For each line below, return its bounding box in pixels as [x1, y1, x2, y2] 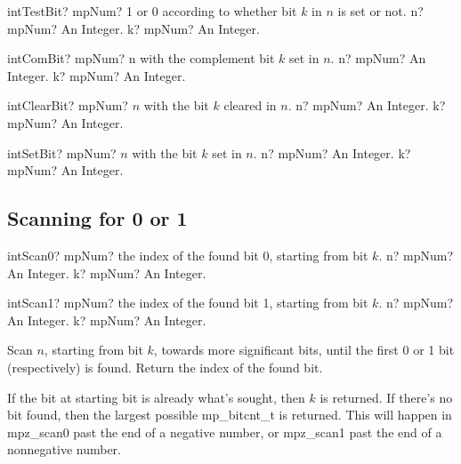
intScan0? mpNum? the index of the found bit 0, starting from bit [7, 245, 368, 264]
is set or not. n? [337, 2, 424, 20]
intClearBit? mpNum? [7, 96, 128, 115]
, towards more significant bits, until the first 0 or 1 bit [153, 340, 455, 359]
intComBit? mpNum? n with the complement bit [7, 49, 275, 68]
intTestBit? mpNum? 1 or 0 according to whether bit [7, 2, 297, 20]
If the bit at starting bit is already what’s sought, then [7, 388, 305, 406]
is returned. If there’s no [319, 388, 453, 406]
